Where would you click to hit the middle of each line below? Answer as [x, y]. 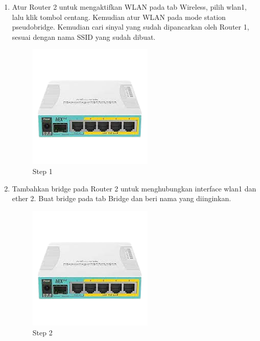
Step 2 [42, 333]
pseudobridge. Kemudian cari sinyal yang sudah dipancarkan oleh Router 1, [131, 27]
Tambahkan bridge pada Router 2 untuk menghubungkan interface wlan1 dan [134, 188]
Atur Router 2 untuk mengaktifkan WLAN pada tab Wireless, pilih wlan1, [129, 7]
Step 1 [42, 171]
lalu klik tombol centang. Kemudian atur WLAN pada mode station [119, 17]
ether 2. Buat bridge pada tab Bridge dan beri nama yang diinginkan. [122, 198]
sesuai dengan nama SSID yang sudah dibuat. [84, 36]
